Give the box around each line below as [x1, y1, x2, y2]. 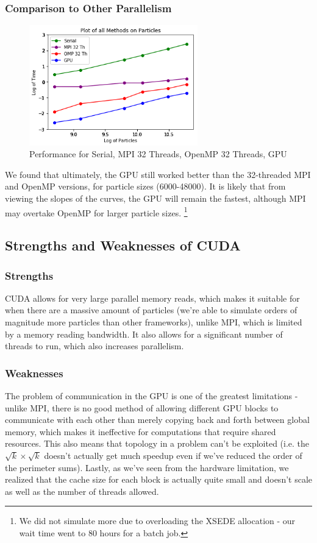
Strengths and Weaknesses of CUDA [5, 236, 241, 255]
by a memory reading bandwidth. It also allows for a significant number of [5, 327, 283, 340]
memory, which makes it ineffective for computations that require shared [5, 425, 276, 438]
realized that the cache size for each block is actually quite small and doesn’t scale [5, 473, 313, 486]
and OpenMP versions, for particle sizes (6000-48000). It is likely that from [5, 180, 286, 193]
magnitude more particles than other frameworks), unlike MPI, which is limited [5, 316, 302, 328]
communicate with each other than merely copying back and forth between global [5, 413, 310, 426]
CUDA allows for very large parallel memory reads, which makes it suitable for [5, 291, 300, 304]
